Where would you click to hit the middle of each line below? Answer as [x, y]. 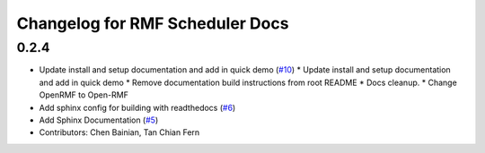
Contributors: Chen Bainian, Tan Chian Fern [119, 132]
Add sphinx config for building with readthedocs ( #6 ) [137, 107]
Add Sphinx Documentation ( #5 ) [99, 120]
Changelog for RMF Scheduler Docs [153, 23]
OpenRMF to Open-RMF [84, 95]
